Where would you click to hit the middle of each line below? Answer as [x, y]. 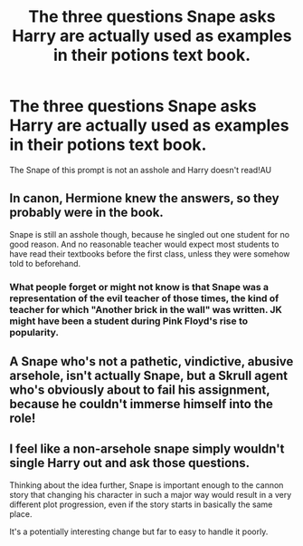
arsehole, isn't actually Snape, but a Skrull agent [148, 376]
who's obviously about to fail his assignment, [140, 390]
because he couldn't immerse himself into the [141, 404]
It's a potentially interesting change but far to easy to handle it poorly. [139, 531]
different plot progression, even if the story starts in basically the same [141, 504]
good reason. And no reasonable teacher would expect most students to [144, 244]
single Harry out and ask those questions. [130, 463]
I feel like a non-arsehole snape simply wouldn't [147, 449]
